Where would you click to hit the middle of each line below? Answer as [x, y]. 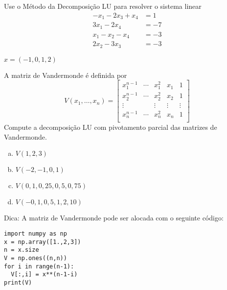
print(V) [18, 283]
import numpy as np [35, 234]
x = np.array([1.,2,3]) [43, 242]
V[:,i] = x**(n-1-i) [44, 275]
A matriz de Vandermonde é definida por [66, 75]
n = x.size [22, 250]
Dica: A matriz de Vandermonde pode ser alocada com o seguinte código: [114, 218]
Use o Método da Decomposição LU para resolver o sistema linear [103, 6]
